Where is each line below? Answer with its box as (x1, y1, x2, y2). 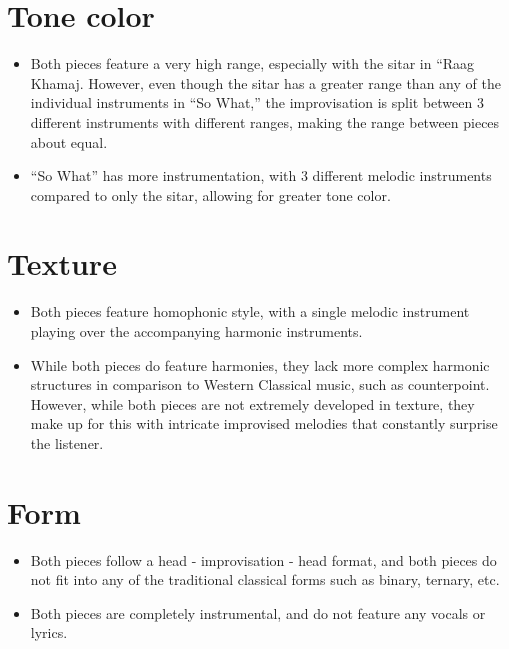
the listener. (30, 432, 104, 453)
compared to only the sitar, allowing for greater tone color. (30, 184, 391, 205)
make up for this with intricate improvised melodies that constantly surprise (30, 413, 498, 434)
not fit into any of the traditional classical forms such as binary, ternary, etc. (30, 569, 500, 590)
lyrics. (30, 622, 68, 643)
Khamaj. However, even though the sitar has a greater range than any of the (30, 72, 501, 93)
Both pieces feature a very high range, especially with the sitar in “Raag (30, 53, 475, 74)
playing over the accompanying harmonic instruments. (30, 321, 363, 341)
